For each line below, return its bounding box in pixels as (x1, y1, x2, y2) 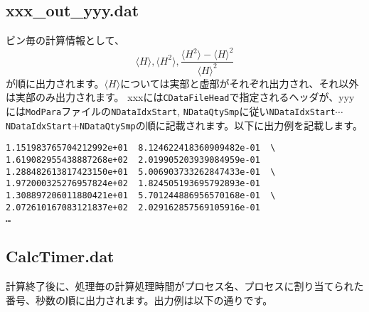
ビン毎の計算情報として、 (6, 33, 124, 48)
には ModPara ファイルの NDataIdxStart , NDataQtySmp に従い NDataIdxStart (6, 103, 336, 118)
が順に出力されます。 (6, 75, 105, 90)
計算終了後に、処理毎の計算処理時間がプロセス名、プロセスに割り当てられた (6, 279, 364, 294)
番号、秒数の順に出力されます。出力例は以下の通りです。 (6, 292, 273, 307)
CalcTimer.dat (6, 245, 114, 267)
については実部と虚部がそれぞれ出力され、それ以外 (120, 75, 359, 90)
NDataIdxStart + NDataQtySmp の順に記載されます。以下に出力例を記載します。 (6, 117, 363, 132)
